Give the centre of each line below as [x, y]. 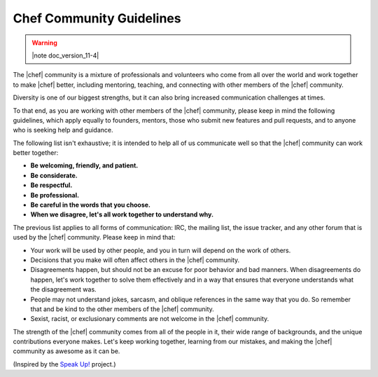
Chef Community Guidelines [97, 18]
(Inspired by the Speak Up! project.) [64, 364]
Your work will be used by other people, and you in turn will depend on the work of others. [161, 250]
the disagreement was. [64, 289]
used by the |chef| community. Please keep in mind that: [94, 238]
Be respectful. [51, 185]
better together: [36, 153]
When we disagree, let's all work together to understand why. [122, 214]
